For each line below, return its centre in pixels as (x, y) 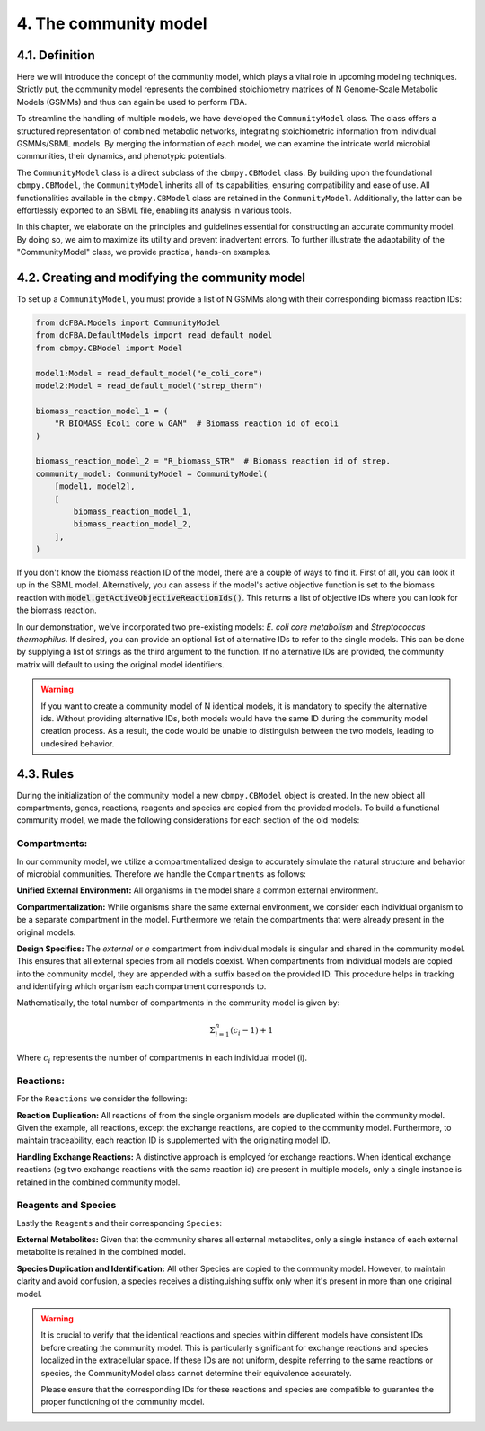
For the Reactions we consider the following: (102, 1099)
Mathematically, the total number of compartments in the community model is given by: (178, 1003)
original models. (46, 932)
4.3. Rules (45, 774)
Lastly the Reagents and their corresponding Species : (119, 1223)
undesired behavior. (78, 743)
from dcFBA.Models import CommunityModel (128, 323)
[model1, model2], (95, 486)
